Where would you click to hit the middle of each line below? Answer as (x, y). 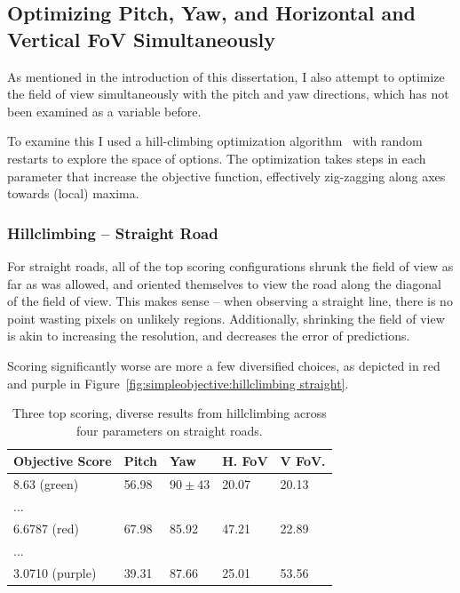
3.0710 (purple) (55, 572)
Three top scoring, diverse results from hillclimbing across (169, 413)
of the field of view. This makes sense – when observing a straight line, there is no (230, 301)
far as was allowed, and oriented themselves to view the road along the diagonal (224, 283)
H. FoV (245, 461)
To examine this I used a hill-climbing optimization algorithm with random (215, 141)
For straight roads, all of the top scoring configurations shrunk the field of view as (230, 265)
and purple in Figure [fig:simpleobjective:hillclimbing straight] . (178, 383)
